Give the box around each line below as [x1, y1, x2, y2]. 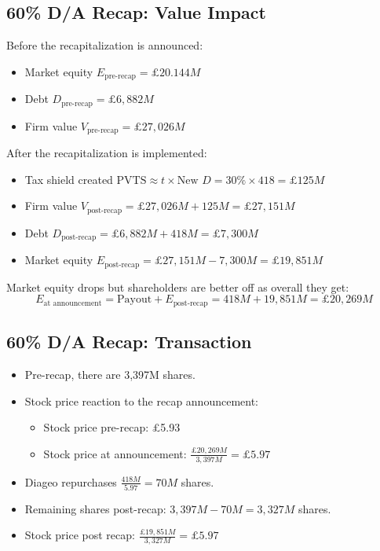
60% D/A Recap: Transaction [6, 329, 252, 354]
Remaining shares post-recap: [24, 500, 166, 516]
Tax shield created [24, 171, 113, 187]
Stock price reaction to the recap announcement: [24, 392, 259, 409]
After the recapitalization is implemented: [6, 145, 207, 161]
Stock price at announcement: [43, 445, 187, 461]
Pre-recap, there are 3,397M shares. [24, 365, 195, 382]
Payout [117, 294, 152, 306]
